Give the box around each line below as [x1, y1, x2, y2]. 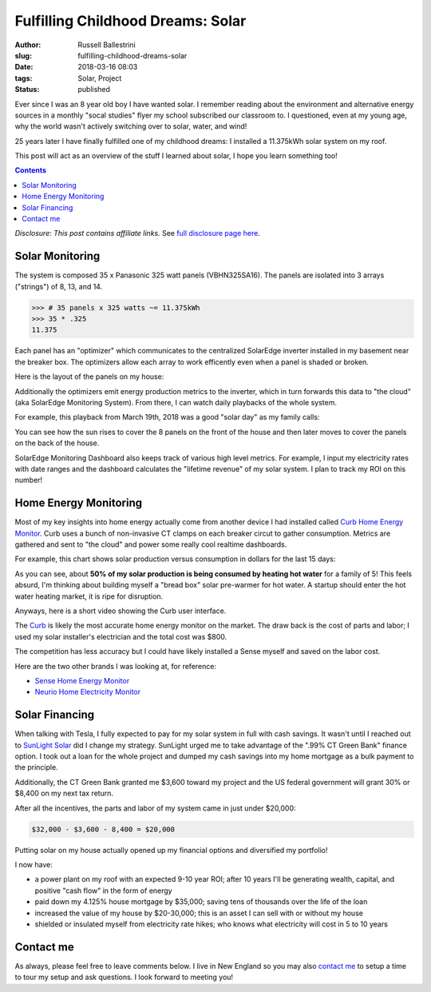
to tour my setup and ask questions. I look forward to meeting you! [14, 972, 234, 982]
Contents [14, 165, 47, 175]
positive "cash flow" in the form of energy [34, 886, 172, 895]
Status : [14, 85, 40, 94]
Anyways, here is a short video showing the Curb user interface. [14, 606, 227, 616]
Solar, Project [77, 73, 122, 83]
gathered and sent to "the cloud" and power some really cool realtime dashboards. [14, 540, 287, 549]
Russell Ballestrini [77, 40, 136, 50]
